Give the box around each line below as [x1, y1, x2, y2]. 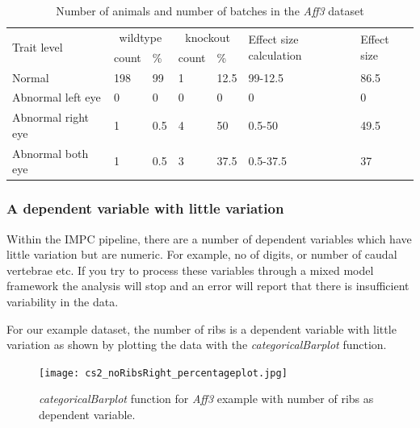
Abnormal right [12, 109, 89, 126]
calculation [248, 47, 302, 64]
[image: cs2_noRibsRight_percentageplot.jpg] [39, 367, 288, 379]
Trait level [12, 39, 63, 56]
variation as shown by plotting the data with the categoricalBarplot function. [6, 336, 387, 353]
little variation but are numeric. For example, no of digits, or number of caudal [6, 246, 397, 263]
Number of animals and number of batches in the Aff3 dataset [56, 2, 364, 19]
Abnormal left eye [12, 89, 101, 106]
